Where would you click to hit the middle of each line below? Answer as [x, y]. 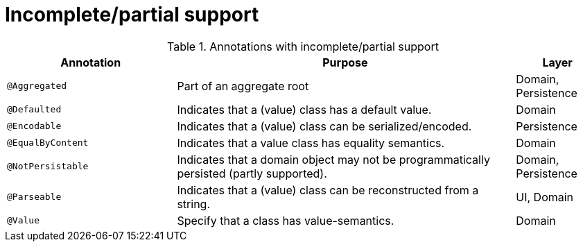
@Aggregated [37, 86]
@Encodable [34, 126]
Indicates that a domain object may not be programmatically [333, 159]
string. [194, 204]
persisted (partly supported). [252, 173]
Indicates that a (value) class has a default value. [304, 109]
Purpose [345, 62]
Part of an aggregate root [243, 86]
